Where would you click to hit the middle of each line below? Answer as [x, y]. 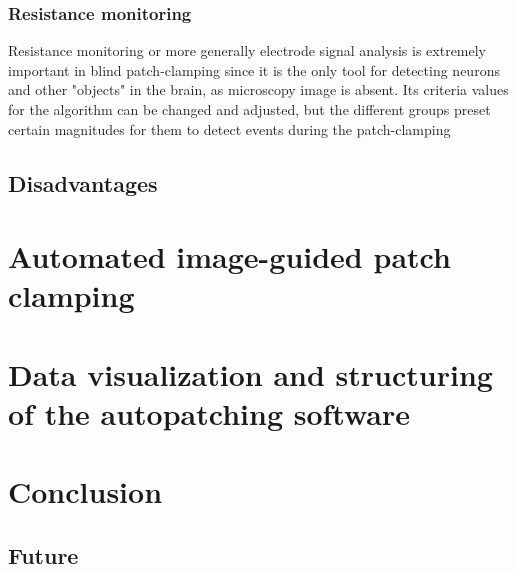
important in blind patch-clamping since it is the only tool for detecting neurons [254, 69]
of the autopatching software [209, 412]
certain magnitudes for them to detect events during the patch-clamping [229, 128]
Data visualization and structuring [250, 373]
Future [43, 554]
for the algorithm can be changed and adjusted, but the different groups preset [249, 109]
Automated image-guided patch [229, 256]
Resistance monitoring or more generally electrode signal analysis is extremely [247, 50]
